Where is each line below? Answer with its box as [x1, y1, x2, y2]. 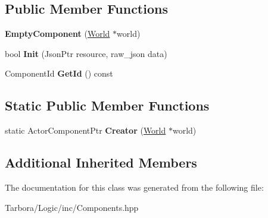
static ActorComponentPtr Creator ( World [5, 124, 166, 137]
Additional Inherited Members [5, 153, 197, 172]
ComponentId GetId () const [5, 67, 113, 80]
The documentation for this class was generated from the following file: [5, 181, 264, 193]
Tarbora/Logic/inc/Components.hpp [5, 201, 139, 213]
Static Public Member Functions [5, 96, 210, 115]
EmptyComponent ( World [5, 27, 110, 40]
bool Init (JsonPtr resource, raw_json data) [5, 47, 167, 59]
